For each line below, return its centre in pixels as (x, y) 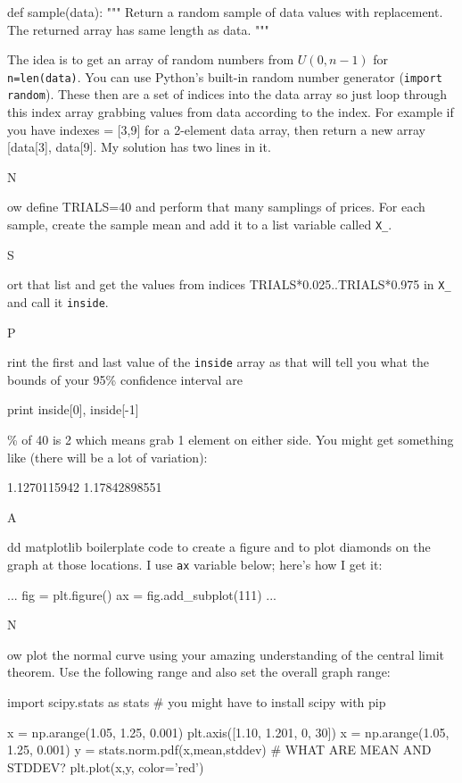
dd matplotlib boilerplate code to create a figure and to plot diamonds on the (219, 547)
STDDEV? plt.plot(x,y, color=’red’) (106, 766)
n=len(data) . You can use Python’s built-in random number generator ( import (225, 76)
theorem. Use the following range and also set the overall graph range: (199, 672)
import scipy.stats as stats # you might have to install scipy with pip (197, 702)
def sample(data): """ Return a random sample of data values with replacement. (225, 12)
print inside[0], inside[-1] (73, 409)
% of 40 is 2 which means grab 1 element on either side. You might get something (231, 440)
